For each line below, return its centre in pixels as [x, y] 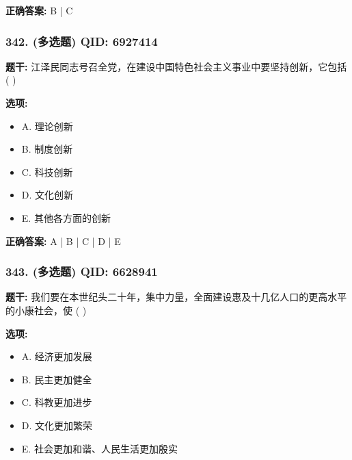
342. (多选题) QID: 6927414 [82, 41]
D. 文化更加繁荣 [57, 425]
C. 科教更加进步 [57, 402]
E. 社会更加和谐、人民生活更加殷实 [99, 448]
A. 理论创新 [47, 126]
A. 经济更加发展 [57, 356]
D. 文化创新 [48, 195]
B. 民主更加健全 [57, 379]
